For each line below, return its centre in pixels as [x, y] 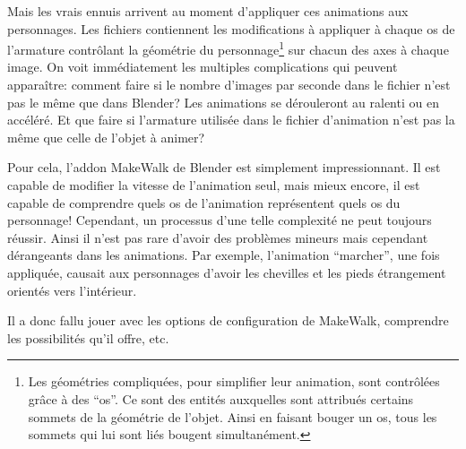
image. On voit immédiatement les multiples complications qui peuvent [203, 67]
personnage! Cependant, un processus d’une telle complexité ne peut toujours [220, 220]
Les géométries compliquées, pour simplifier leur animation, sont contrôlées [234, 381]
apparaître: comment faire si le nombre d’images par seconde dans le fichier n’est [229, 85]
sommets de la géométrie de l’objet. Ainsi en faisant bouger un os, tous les [233, 416]
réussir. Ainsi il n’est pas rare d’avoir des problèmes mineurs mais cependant [218, 237]
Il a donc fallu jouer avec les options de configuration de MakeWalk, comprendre [228, 320]
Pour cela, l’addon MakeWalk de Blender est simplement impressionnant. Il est [224, 167]
